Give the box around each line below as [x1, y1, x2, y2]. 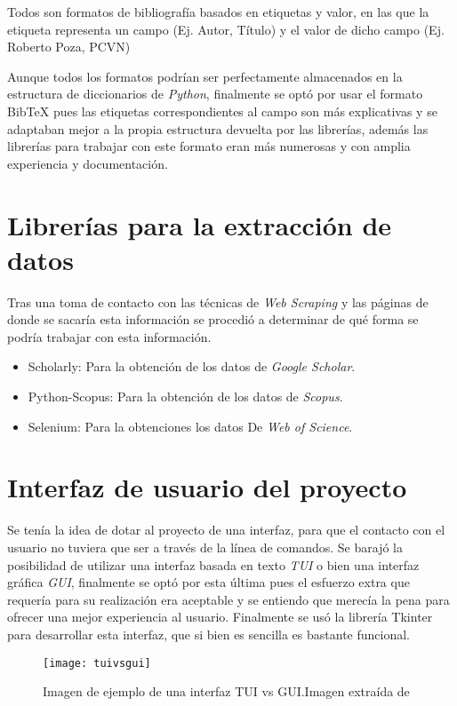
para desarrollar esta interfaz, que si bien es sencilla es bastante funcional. [7, 624, 410, 643]
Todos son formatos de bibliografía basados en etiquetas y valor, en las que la [7, 3, 429, 20]
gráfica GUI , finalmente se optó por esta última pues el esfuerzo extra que [7, 573, 410, 591]
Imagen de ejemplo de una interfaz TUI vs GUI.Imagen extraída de [43, 682, 410, 701]
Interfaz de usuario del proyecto [7, 469, 407, 505]
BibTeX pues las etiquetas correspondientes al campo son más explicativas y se [7, 101, 437, 120]
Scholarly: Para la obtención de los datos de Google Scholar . [28, 357, 356, 376]
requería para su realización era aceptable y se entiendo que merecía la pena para [7, 590, 450, 608]
